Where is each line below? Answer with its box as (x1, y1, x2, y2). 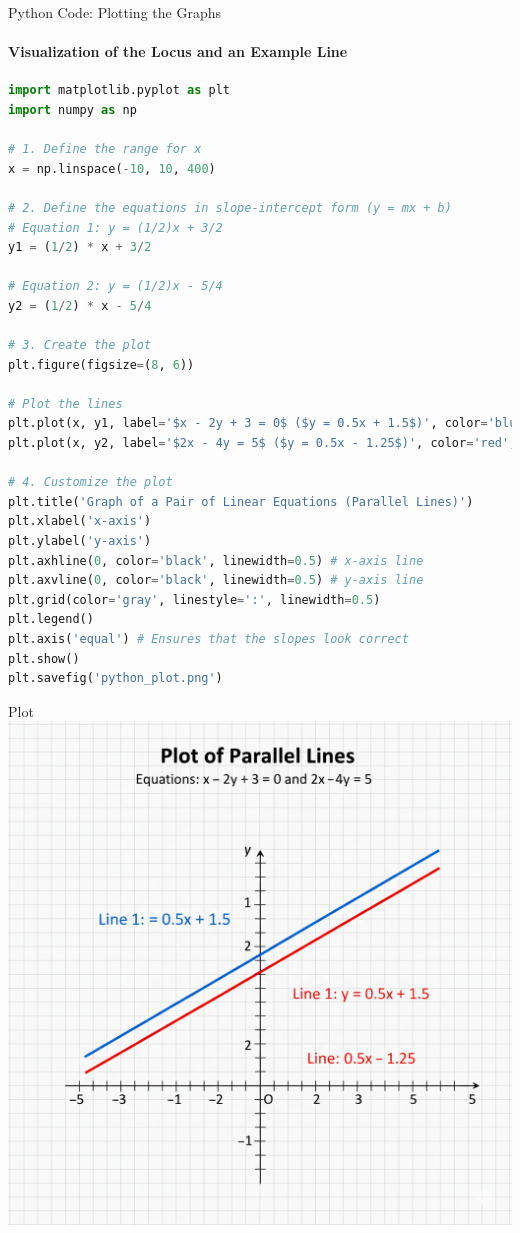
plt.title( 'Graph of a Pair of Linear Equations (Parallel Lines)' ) (8, 494, 474, 509)
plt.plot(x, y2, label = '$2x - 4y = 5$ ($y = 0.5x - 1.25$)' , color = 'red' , (8, 436, 517, 451)
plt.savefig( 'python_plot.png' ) (8, 671, 223, 686)
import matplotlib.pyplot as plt (8, 83, 230, 98)
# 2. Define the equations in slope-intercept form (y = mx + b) (8, 200, 452, 215)
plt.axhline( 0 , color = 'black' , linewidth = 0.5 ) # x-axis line (8, 553, 424, 568)
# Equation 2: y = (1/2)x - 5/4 (8, 279, 223, 294)
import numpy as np (8, 102, 137, 117)
